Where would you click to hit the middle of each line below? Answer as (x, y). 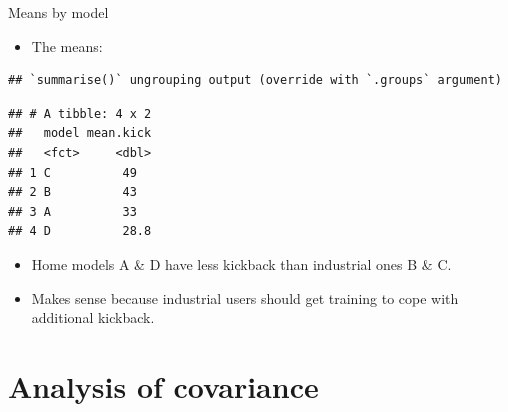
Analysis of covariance (163, 385)
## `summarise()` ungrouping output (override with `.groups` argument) (255, 80)
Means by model (58, 12)
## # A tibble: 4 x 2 (80, 113)
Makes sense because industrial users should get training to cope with (245, 297)
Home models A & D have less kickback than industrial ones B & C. (241, 263)
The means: (67, 45)
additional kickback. (93, 317)
